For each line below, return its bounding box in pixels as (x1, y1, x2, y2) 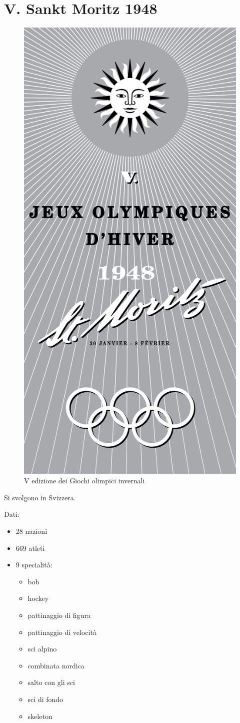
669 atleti (15, 542, 45, 553)
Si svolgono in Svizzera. (4, 492, 76, 502)
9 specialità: (15, 559, 52, 570)
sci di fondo (27, 693, 63, 704)
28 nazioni (15, 526, 47, 536)
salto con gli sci (27, 677, 75, 687)
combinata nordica (27, 660, 84, 670)
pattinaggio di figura (27, 610, 90, 620)
